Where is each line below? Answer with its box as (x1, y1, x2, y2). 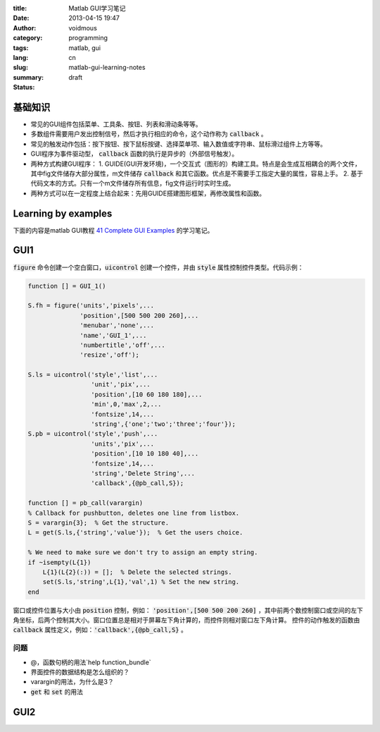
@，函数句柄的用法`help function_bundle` (30, 658, 151, 666)
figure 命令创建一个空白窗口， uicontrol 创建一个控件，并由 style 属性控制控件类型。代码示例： (13, 263, 304, 272)
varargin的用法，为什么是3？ (30, 678, 114, 686)
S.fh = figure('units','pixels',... (27, 302, 155, 310)
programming (68, 34, 108, 42)
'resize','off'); (80, 351, 140, 359)
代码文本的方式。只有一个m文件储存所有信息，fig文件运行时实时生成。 (30, 179, 235, 188)
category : (13, 34, 43, 42)
